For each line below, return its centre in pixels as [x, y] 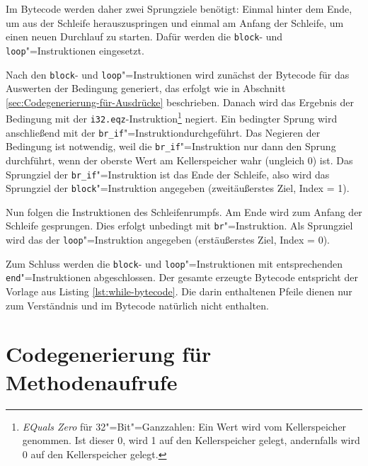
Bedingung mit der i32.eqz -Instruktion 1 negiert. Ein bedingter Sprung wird [172, 117]
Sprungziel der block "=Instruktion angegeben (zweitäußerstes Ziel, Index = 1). [178, 188]
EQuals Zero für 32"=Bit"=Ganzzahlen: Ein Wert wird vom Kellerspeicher [184, 426]
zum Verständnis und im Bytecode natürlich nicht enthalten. [137, 305]
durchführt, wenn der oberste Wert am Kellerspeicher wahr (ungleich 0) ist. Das [179, 160]
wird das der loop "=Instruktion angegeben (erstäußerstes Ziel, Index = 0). [168, 240]
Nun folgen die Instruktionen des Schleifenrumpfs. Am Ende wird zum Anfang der [184, 211]
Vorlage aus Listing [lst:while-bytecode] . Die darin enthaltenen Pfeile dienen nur [179, 291]
